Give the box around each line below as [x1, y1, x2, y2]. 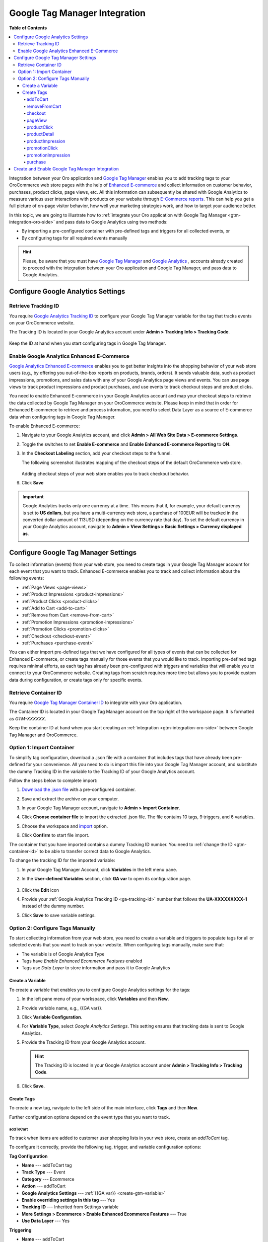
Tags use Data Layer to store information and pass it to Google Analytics [21, 965, 171, 971]
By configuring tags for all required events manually [21, 235, 128, 241]
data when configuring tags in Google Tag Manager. [9, 414, 116, 420]
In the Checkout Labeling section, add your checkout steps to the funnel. [21, 450, 172, 457]
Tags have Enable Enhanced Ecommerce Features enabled [21, 958, 142, 964]
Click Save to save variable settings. [21, 912, 96, 918]
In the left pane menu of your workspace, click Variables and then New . [21, 996, 169, 1002]
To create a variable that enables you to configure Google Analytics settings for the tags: [9, 987, 191, 993]
